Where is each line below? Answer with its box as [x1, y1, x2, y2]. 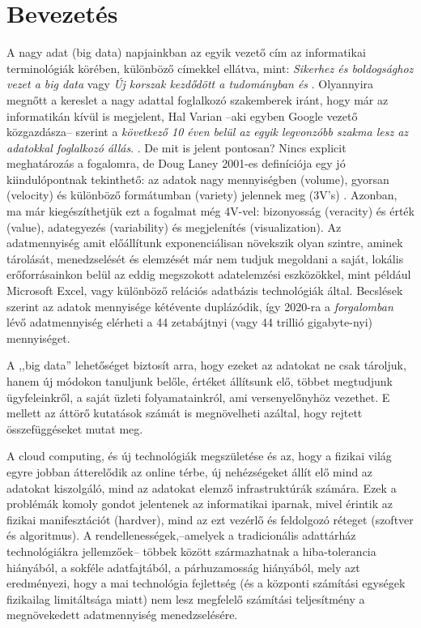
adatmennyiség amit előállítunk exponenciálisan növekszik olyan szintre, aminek [6, 234, 403, 251]
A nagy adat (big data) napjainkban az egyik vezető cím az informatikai [6, 44, 366, 61]
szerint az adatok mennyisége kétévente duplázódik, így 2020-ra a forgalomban [6, 297, 393, 314]
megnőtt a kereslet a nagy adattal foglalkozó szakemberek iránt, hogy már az [6, 91, 389, 108]
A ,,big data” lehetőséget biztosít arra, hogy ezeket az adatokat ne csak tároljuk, [6, 357, 406, 374]
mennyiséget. [6, 329, 70, 346]
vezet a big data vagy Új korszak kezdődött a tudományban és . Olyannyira [6, 75, 374, 92]
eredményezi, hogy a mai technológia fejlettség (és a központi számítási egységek [6, 575, 406, 592]
